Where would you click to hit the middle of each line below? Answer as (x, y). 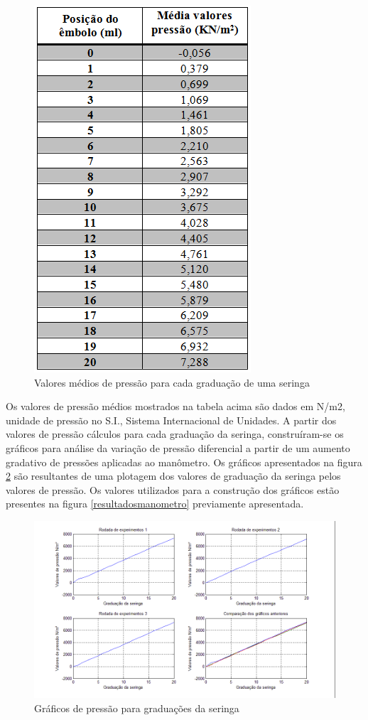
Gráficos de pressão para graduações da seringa (137, 708)
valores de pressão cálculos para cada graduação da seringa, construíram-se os (175, 434)
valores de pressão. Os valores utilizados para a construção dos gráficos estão (173, 489)
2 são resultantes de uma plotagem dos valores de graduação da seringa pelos (173, 476)
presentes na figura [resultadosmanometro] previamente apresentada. (155, 504)
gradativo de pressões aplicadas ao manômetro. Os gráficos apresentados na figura (184, 462)
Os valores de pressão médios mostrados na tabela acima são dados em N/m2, (175, 406)
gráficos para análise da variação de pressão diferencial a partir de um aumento (178, 447)
